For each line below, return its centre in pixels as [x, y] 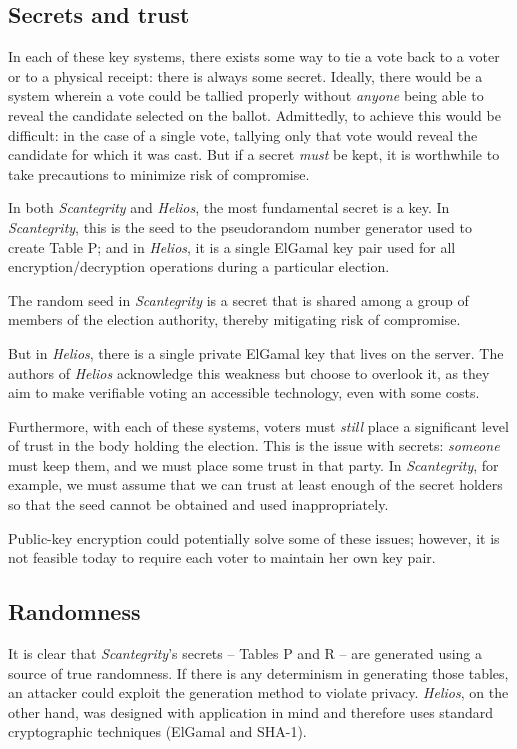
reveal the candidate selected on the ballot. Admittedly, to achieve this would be [254, 114]
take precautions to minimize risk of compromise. [159, 173]
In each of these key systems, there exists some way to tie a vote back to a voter [254, 56]
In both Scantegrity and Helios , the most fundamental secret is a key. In [229, 207]
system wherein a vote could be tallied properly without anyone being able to [246, 95]
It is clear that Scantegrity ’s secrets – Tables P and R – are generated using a [245, 653]
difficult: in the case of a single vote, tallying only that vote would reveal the [243, 134]
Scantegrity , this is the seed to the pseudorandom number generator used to [240, 226]
